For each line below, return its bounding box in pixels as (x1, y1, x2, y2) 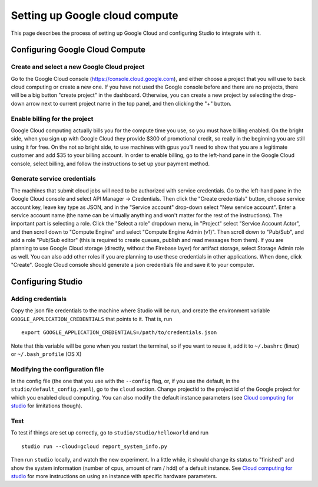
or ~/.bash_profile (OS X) (11, 350, 82, 357)
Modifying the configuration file (11, 365, 104, 373)
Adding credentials (11, 295, 67, 303)
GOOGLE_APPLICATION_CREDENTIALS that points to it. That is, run (11, 315, 173, 322)
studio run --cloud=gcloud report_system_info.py (21, 443, 168, 450)
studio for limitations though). (11, 402, 82, 410)
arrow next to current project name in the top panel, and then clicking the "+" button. (25, 100, 232, 107)
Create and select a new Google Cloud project (11, 63, 145, 71)
